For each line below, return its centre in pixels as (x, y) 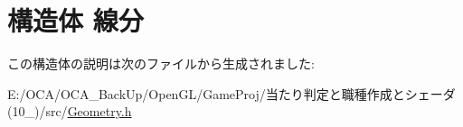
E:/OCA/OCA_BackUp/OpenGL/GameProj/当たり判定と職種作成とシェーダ (231, 93)
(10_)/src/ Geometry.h (70, 111)
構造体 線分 (76, 20)
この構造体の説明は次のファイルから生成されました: (161, 63)
